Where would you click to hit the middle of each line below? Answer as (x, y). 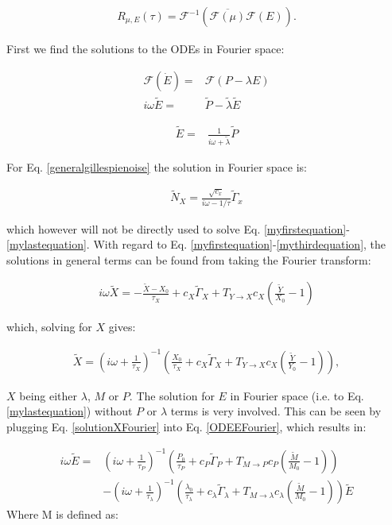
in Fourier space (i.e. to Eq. (297, 395)
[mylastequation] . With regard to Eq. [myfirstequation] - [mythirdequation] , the (196, 244)
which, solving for (49, 327)
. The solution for (172, 395)
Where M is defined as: (62, 514)
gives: (122, 327)
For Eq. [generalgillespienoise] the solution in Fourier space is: (157, 167)
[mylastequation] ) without (70, 411)
